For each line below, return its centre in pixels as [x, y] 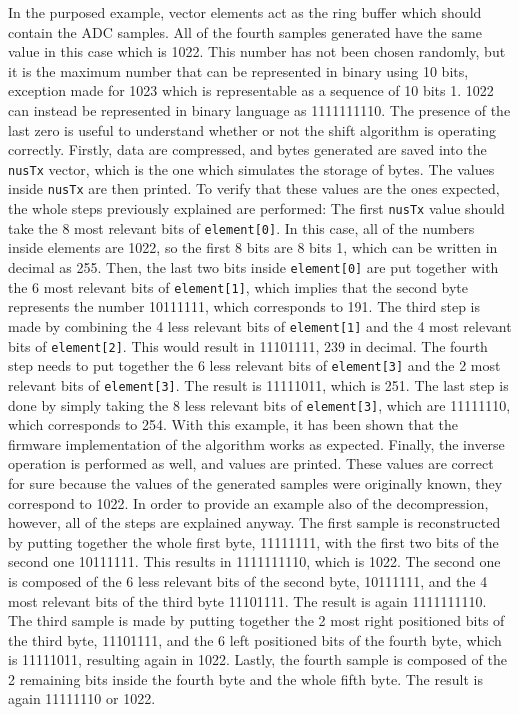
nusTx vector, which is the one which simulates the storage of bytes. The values [251, 168]
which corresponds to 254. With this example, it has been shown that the [233, 424]
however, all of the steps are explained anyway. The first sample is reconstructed [254, 522]
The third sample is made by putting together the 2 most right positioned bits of [256, 620]
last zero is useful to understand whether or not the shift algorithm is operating [252, 129]
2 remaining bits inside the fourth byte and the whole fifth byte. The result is [245, 678]
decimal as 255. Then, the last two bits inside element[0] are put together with [253, 266]
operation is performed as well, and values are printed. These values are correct [251, 463]
